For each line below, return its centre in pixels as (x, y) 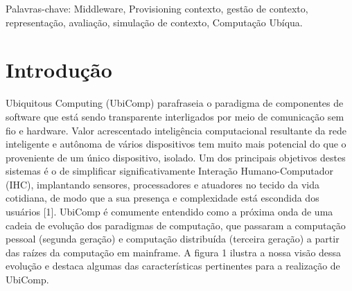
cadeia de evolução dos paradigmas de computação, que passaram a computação (176, 225)
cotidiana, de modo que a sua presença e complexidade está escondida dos (162, 198)
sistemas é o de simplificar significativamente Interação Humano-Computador (169, 171)
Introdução (59, 70)
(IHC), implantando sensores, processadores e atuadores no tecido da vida (162, 184)
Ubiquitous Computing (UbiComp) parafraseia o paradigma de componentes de (175, 103)
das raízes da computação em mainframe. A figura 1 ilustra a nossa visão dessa (174, 252)
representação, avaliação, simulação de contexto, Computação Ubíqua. (154, 22)
